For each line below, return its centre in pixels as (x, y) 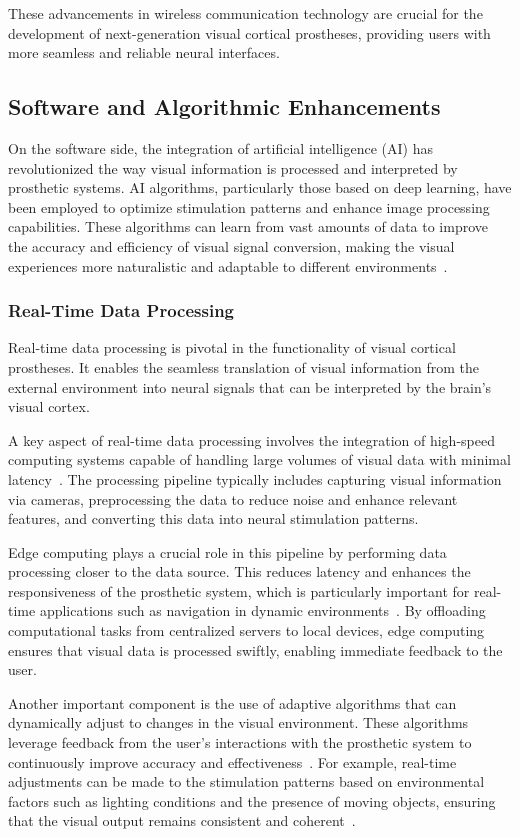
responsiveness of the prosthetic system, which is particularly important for (239, 590)
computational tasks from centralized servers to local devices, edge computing (246, 630)
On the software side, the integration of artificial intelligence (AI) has (221, 147)
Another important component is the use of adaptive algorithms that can (232, 702)
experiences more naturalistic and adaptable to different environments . (228, 265)
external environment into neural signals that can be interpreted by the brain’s (250, 386)
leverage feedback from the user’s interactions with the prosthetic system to (240, 742)
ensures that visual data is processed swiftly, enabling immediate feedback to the (255, 649)
